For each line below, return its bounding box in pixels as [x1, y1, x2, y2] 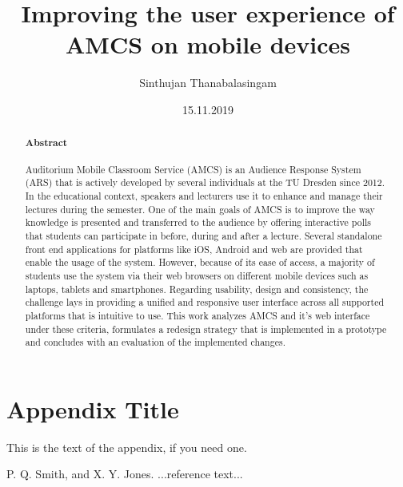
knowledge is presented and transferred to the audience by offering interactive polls [25, 216, 371, 229]
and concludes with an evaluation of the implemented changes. [25, 335, 285, 349]
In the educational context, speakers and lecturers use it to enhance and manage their [25, 189, 383, 203]
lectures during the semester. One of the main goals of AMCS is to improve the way [25, 202, 375, 216]
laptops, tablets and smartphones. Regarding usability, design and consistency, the [25, 282, 369, 295]
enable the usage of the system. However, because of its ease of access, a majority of [25, 255, 375, 269]
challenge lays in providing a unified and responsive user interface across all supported [25, 295, 385, 309]
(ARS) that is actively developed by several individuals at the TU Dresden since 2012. [25, 176, 385, 189]
